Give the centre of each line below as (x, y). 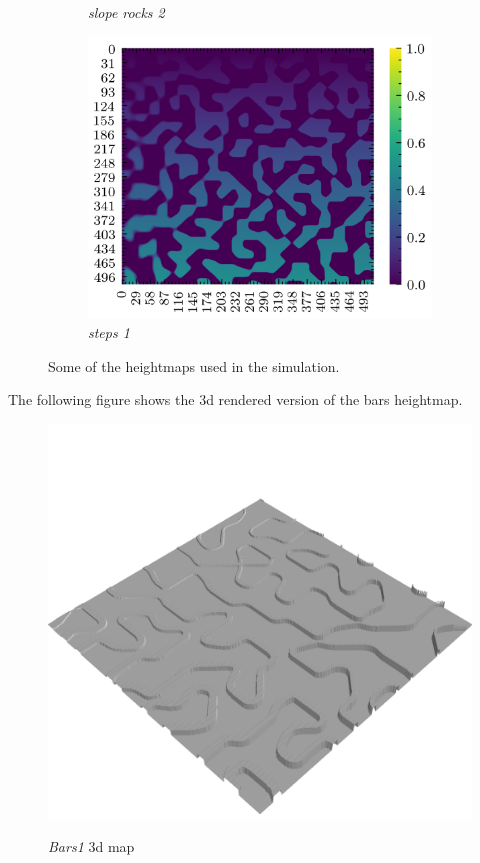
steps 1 (109, 332)
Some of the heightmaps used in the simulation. (194, 365)
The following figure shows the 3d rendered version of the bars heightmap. (235, 399)
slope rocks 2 (126, 12)
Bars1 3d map (91, 846)
